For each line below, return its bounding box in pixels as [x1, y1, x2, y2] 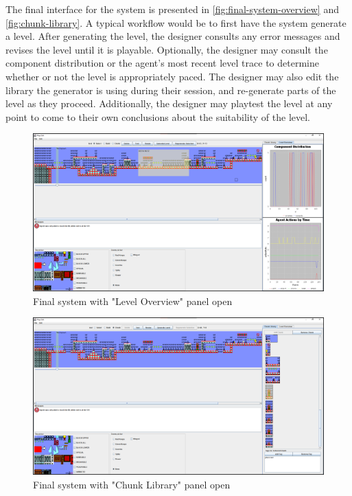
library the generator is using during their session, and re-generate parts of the [5, 82, 336, 97]
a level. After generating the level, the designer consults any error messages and [5, 29, 340, 43]
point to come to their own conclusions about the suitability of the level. [5, 109, 310, 124]
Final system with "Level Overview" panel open [33, 293, 233, 308]
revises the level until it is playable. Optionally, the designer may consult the [5, 42, 328, 56]
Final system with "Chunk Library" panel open [33, 477, 231, 491]
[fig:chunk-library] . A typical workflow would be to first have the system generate [5, 15, 347, 30]
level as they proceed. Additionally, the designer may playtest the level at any [5, 96, 333, 111]
